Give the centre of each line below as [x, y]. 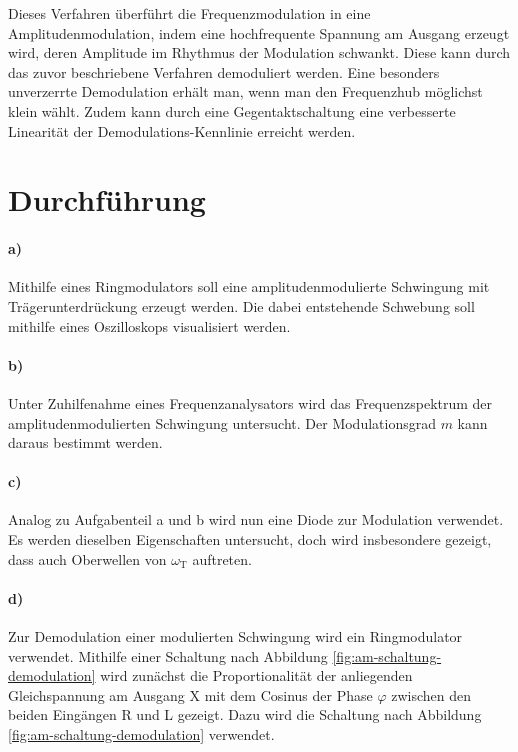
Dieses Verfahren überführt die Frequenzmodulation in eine [189, 13]
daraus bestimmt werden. [85, 442]
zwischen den [431, 694]
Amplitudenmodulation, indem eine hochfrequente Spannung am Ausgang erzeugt [259, 32]
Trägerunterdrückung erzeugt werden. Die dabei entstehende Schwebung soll [241, 305]
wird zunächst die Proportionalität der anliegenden [256, 675]
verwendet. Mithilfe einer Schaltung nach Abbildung [168, 655]
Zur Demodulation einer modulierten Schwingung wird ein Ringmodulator [235, 636]
